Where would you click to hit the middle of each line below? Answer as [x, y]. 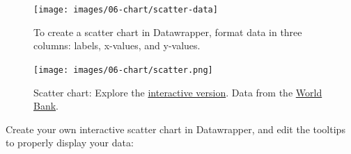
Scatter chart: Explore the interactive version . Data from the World [178, 92]
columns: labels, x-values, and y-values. [117, 45]
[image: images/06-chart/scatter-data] [126, 10]
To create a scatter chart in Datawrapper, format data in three [168, 32]
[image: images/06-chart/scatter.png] [123, 70]
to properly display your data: [70, 143]
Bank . [46, 106]
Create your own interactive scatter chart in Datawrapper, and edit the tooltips [175, 129]
